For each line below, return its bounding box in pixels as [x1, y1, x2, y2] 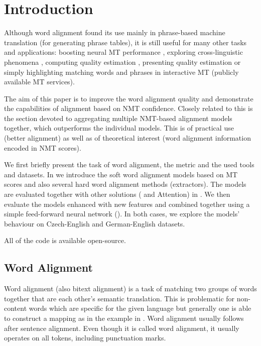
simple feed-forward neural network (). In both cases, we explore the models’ [4, 208, 240, 219]
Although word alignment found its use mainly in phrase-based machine [4, 27, 225, 38]
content [4, 303, 27, 313]
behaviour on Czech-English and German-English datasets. [4, 218, 185, 228]
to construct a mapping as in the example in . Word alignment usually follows [4, 312, 244, 323]
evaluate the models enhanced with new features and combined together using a [4, 198, 250, 209]
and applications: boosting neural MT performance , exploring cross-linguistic [4, 47, 243, 57]
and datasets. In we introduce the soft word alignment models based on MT [4, 169, 238, 179]
